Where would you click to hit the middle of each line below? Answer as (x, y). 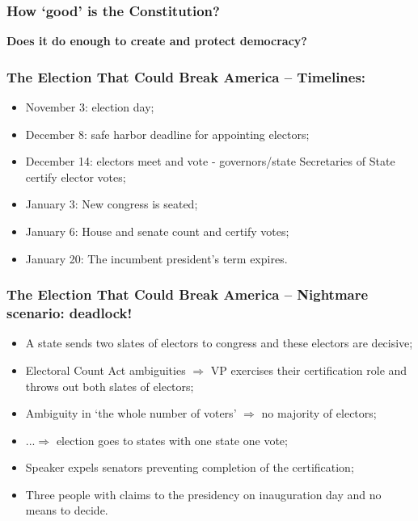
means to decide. (67, 510)
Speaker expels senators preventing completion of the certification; (190, 467)
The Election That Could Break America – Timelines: (186, 76)
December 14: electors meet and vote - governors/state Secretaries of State (210, 161)
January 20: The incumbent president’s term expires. (156, 258)
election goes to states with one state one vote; (172, 440)
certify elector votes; (76, 176)
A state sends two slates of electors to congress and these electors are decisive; (219, 343)
